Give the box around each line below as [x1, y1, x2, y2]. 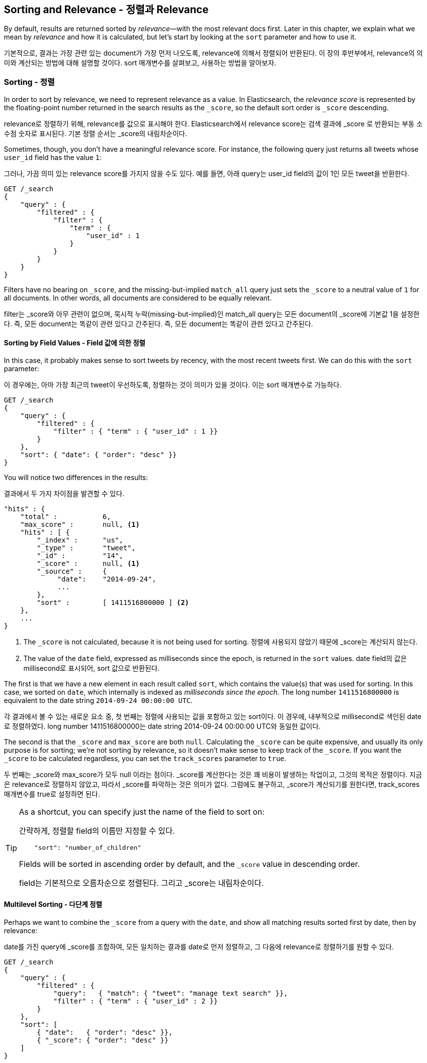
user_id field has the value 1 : [4, 153, 102, 162]
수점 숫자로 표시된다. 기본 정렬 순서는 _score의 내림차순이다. [4, 129, 187, 138]
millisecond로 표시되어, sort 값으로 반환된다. [23, 664, 160, 673]
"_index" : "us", [37, 536, 123, 544]
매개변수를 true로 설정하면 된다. [4, 790, 100, 799]
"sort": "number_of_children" [34, 844, 142, 852]
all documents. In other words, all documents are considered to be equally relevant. [4, 294, 272, 302]
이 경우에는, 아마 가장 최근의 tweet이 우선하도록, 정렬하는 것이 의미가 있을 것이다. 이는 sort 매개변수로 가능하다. [4, 381, 342, 389]
